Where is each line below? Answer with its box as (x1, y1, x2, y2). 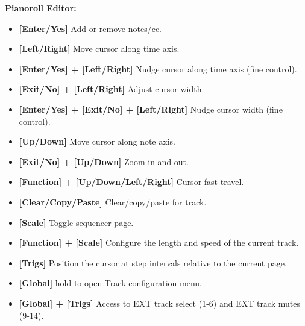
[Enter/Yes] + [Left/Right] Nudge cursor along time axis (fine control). (19, 62, 297, 75)
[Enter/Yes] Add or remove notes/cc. (19, 22, 162, 34)
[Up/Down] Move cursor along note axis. (19, 135, 175, 148)
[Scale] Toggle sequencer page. (19, 216, 134, 228)
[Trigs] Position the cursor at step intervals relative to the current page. (19, 256, 287, 269)
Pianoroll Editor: (5, 2, 77, 14)
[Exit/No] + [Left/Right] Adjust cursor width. (19, 83, 204, 95)
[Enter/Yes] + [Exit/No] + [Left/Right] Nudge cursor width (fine (19, 102, 283, 115)
